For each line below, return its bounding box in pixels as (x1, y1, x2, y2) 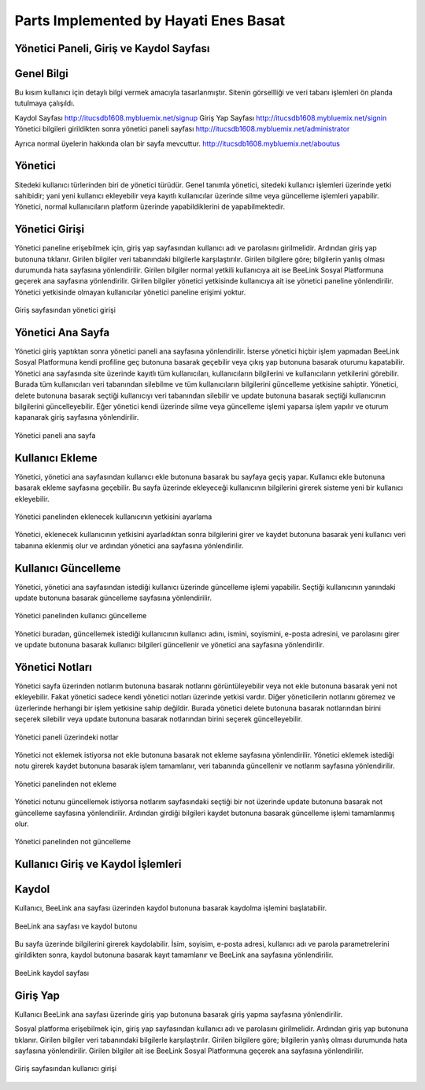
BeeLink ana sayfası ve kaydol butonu (14, 921, 138, 931)
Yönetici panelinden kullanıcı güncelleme (14, 611, 147, 621)
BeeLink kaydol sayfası (14, 968, 90, 977)
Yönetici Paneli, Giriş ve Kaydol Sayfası (14, 42, 210, 55)
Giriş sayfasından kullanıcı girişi (14, 1064, 117, 1073)
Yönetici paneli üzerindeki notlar (14, 732, 119, 742)
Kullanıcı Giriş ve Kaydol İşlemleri (14, 858, 182, 871)
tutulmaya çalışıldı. (14, 98, 75, 108)
